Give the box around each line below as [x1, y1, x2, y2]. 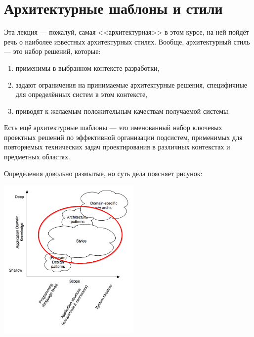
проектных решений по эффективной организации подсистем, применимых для [4, 132, 243, 142]
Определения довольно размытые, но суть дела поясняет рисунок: [4, 168, 203, 178]
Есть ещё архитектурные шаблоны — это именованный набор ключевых [4, 122, 222, 133]
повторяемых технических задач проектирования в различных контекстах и [4, 142, 230, 152]
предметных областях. [4, 151, 70, 162]
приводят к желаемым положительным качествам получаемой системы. [15, 105, 230, 116]
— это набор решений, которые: [4, 46, 101, 56]
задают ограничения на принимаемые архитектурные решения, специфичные [15, 79, 248, 90]
